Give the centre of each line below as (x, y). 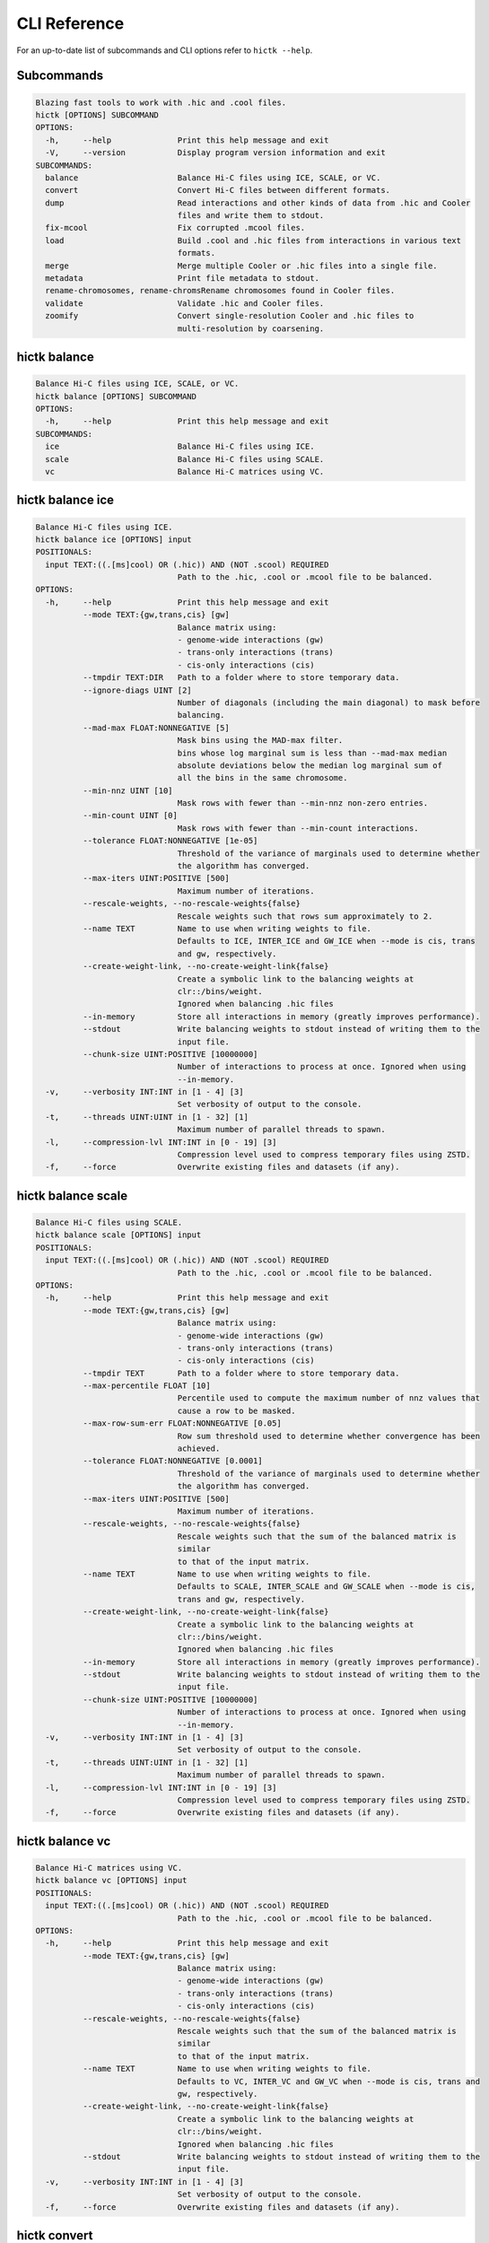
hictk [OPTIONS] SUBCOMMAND (97, 115)
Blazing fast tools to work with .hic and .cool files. (161, 102)
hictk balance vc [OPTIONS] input (111, 1881)
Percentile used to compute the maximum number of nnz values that (328, 1398)
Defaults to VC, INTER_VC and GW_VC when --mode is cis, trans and (328, 2081)
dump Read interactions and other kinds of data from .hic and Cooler (258, 203)
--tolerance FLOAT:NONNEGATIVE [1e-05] (170, 841)
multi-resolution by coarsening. (251, 328)
